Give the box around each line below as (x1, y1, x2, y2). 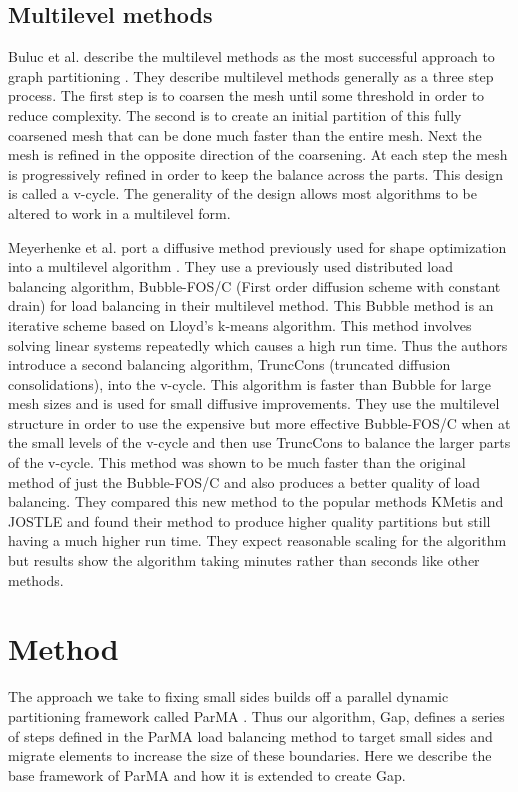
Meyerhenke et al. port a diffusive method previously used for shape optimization (8, 236, 507, 257)
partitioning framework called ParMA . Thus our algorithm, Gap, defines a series (8, 705, 505, 726)
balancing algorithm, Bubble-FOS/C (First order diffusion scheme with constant (8, 275, 501, 296)
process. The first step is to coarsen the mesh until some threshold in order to (8, 85, 485, 106)
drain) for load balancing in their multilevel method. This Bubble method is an (8, 295, 494, 316)
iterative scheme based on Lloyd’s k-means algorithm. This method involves (8, 314, 472, 335)
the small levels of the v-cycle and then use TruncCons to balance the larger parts (8, 432, 511, 453)
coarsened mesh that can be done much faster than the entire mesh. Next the (8, 124, 482, 145)
